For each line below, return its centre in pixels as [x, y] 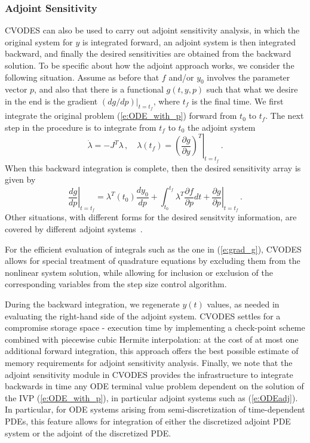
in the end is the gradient [51, 101]
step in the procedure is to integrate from [81, 127]
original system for [39, 41]
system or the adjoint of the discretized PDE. [88, 433]
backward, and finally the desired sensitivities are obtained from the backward [148, 53]
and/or [181, 77]
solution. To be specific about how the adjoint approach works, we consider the [150, 65]
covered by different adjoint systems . [74, 229]
